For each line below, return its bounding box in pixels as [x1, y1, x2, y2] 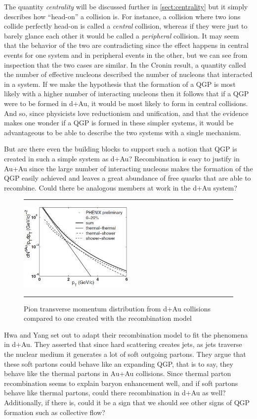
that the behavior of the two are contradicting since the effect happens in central [4, 40, 249, 50]
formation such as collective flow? [4, 407, 105, 417]
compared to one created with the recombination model [24, 313, 192, 323]
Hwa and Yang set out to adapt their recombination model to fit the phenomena [4, 329, 248, 340]
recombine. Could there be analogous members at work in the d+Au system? [4, 182, 237, 192]
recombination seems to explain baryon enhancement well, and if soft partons [4, 378, 238, 388]
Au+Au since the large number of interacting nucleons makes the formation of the [4, 163, 253, 173]
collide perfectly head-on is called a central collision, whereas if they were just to [4, 21, 248, 31]
